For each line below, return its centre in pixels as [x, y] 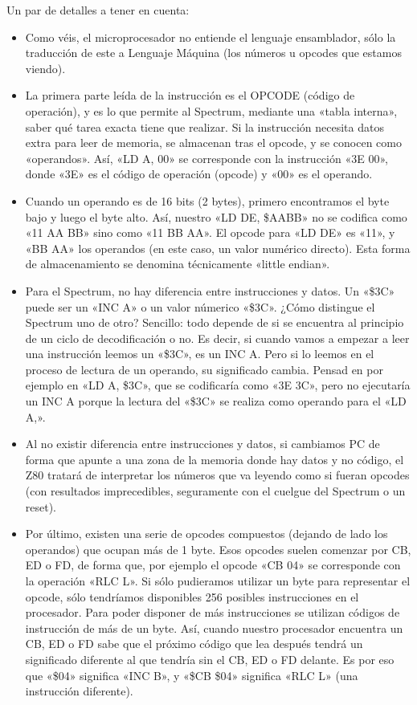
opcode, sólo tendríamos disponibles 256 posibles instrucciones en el [192, 596]
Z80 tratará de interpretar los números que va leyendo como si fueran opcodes [217, 475]
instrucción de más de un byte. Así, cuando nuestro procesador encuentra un [214, 628]
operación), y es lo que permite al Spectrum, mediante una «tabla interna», [211, 110]
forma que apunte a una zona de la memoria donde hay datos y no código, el [215, 459]
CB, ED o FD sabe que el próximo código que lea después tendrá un [194, 644]
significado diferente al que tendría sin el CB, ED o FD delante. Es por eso [210, 659]
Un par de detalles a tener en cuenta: [98, 10]
